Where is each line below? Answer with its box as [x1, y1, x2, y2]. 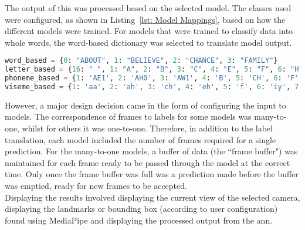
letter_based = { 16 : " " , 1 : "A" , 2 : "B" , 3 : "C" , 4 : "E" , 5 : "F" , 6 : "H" [5, 65, 303, 74]
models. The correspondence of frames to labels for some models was [5, 110, 252, 123]
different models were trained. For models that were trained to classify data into [5, 25, 293, 37]
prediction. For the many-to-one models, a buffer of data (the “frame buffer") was [5, 145, 298, 157]
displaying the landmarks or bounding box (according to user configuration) [5, 202, 278, 215]
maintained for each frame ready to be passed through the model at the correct [5, 156, 290, 168]
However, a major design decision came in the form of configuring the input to [5, 99, 286, 111]
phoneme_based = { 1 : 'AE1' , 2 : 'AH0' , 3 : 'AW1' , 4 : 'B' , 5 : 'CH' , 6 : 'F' [5, 74, 299, 83]
